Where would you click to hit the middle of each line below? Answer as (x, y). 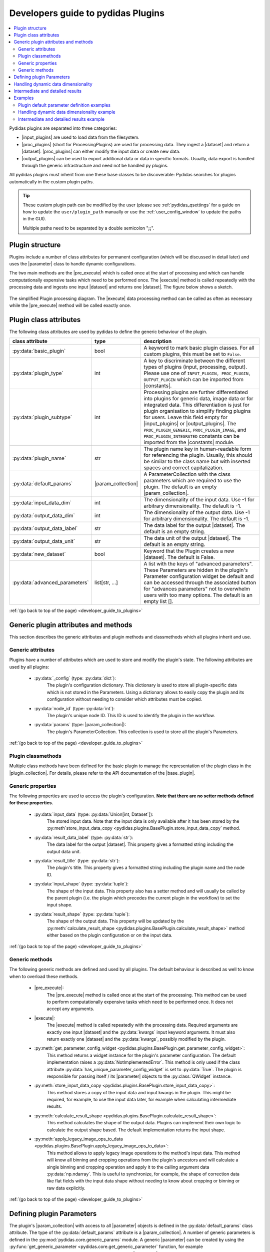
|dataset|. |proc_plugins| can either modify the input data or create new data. (101, 151)
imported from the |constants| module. (189, 442)
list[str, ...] (106, 582)
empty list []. (158, 601)
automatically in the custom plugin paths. (52, 182)
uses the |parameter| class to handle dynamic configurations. (72, 264)
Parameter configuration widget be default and (198, 576)
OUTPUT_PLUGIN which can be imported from (193, 380)
